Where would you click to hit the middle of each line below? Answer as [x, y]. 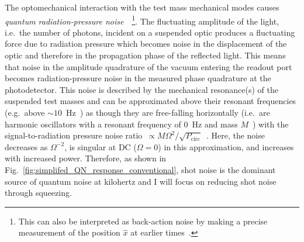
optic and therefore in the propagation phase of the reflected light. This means [145, 55]
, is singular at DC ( [101, 146]
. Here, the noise [235, 135]
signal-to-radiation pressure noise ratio [74, 135]
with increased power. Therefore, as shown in [86, 158]
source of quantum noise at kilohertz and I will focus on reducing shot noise [141, 181]
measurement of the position [69, 232]
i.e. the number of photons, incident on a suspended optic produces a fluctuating [150, 32]
